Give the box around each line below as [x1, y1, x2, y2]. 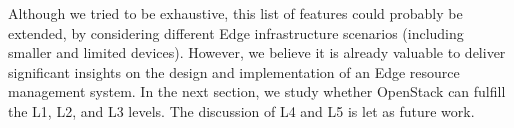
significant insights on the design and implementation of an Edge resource [8, 61, 460, 82]
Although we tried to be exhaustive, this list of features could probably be [8, 3, 463, 23]
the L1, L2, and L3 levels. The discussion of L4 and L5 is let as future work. [8, 100, 475, 121]
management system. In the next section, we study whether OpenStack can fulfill [8, 81, 506, 102]
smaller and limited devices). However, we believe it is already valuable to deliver [8, 42, 506, 63]
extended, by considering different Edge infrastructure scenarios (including [8, 22, 464, 43]
